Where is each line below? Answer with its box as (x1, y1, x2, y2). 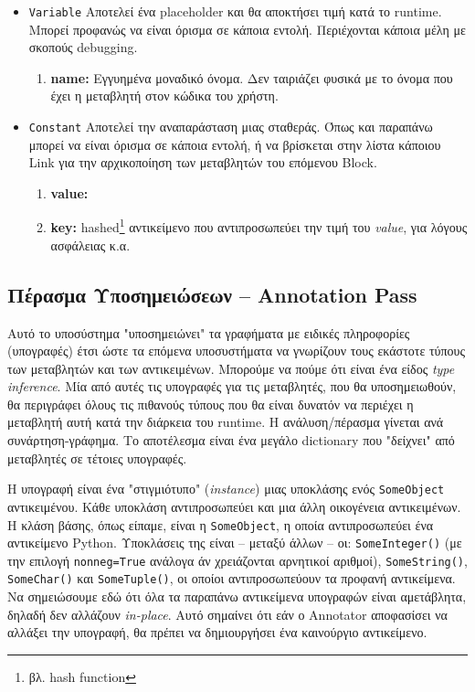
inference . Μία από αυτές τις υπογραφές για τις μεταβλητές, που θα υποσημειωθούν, (7, 377, 457, 396)
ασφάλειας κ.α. (50, 235, 131, 254)
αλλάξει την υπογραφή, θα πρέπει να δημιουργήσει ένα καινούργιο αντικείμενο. (7, 623, 427, 642)
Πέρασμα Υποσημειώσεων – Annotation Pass (7, 280, 417, 308)
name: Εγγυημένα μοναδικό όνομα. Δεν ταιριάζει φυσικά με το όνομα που (50, 68, 453, 87)
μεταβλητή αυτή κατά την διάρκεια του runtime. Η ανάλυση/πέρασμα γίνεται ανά (7, 412, 444, 431)
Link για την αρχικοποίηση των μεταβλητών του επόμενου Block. (28, 153, 377, 172)
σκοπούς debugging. (28, 37, 138, 57)
